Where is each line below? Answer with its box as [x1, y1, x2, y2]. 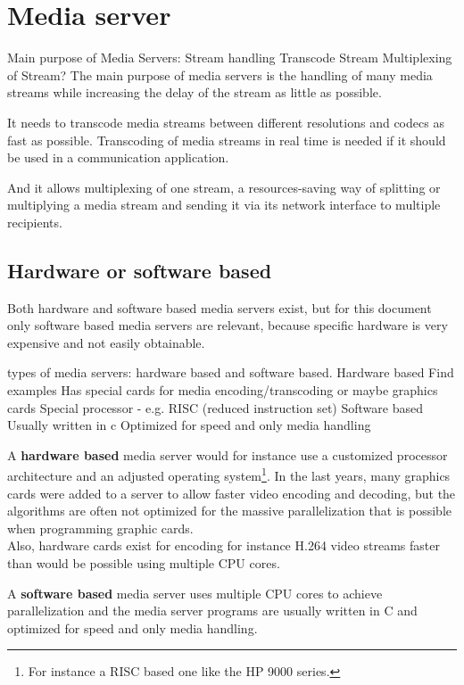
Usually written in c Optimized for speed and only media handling [7, 416, 371, 434]
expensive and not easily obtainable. [7, 333, 205, 351]
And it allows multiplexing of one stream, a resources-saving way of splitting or [7, 177, 441, 196]
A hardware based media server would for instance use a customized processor [7, 445, 448, 464]
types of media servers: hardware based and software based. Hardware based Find [7, 363, 454, 382]
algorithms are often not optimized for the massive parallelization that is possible [7, 501, 452, 520]
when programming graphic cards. [7, 518, 194, 537]
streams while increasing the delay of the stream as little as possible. [7, 83, 382, 102]
